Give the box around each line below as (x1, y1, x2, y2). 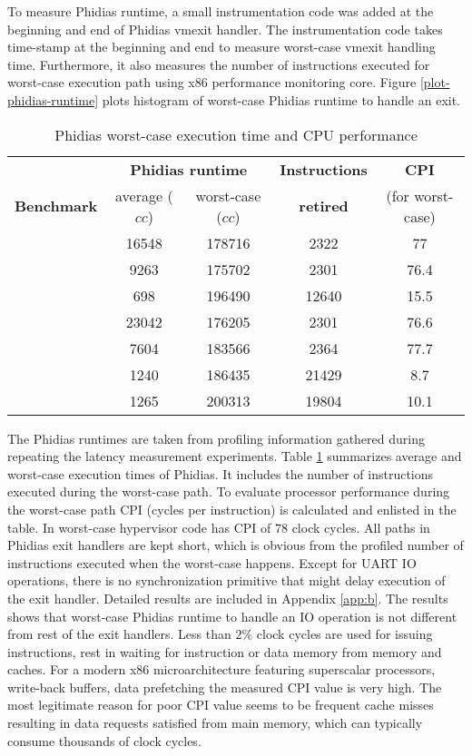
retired (299, 195, 349, 217)
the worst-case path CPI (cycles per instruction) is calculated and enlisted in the (7, 499, 457, 518)
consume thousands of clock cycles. (7, 731, 202, 750)
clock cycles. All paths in (291, 517, 430, 536)
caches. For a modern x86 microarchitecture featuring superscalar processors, (7, 660, 436, 679)
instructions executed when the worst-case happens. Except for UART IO (7, 553, 417, 572)
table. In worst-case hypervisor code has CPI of (7, 517, 271, 536)
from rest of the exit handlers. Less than (7, 624, 231, 643)
